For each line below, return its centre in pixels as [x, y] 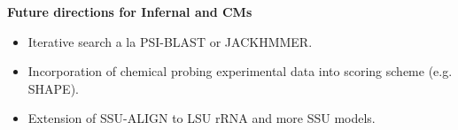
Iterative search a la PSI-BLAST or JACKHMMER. [170, 41]
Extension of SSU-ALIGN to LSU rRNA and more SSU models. [202, 118]
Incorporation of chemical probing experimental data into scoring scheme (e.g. [240, 71]
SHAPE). [53, 88]
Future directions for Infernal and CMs [130, 11]
